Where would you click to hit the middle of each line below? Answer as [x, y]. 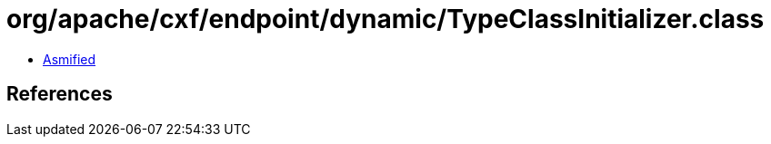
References [60, 94]
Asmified [70, 59]
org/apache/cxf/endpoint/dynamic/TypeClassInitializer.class [385, 19]
